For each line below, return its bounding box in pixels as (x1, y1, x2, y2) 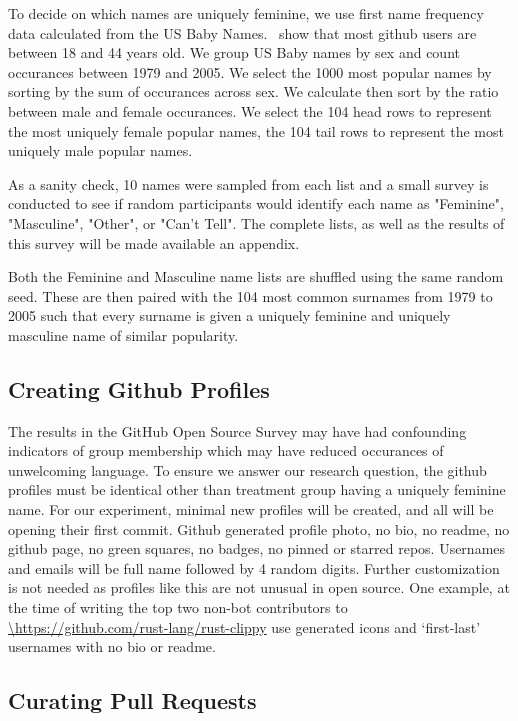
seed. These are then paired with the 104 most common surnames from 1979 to (8, 285, 493, 306)
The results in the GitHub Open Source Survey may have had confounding (8, 420, 467, 441)
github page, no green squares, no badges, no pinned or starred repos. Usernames (8, 538, 506, 559)
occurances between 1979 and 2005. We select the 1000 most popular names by (8, 61, 492, 82)
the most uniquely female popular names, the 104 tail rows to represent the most (8, 120, 504, 141)
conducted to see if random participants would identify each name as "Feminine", (8, 193, 504, 214)
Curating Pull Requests (8, 685, 257, 716)
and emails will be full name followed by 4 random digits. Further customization (8, 557, 500, 578)
